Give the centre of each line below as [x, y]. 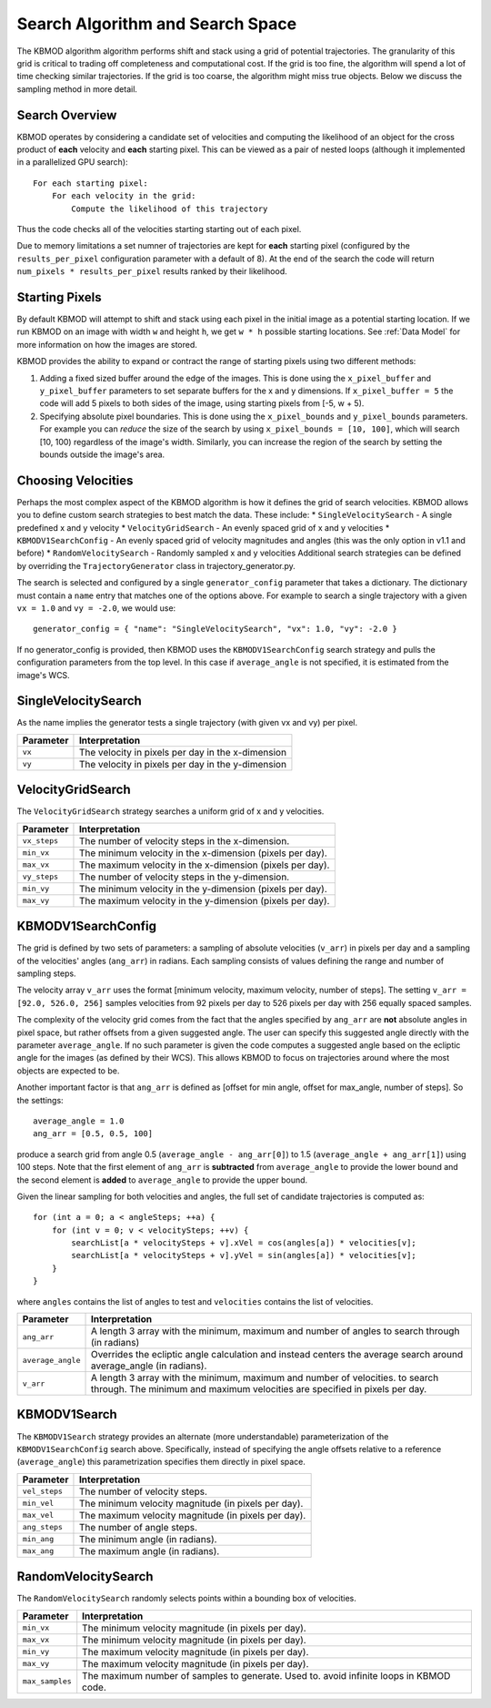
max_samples [47, 1681]
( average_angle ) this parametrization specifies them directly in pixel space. [161, 1462]
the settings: [40, 1100]
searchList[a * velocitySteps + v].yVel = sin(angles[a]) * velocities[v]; [244, 1256]
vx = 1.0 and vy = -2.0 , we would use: [96, 608]
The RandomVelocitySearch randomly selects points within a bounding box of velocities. [186, 1599]
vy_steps [40, 877]
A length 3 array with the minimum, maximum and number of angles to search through [275, 1331]
